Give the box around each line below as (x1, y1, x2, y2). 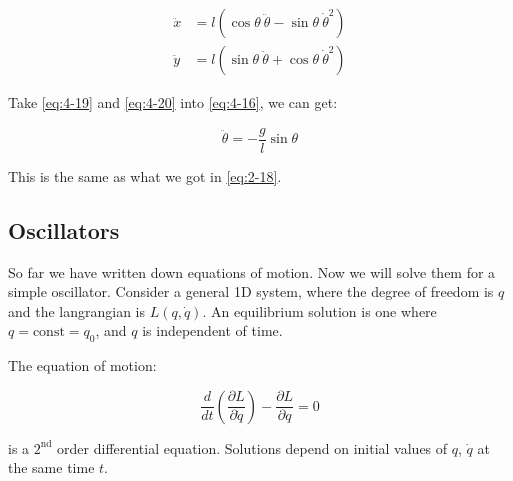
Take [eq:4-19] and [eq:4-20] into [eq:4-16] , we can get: (8, 92, 338, 113)
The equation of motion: (8, 355, 157, 376)
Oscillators (8, 214, 120, 245)
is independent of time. (142, 320, 283, 341)
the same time (8, 457, 95, 478)
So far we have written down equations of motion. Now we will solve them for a (8, 261, 496, 282)
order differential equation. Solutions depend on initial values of (57, 437, 448, 458)
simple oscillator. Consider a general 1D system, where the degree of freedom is (8, 281, 494, 302)
